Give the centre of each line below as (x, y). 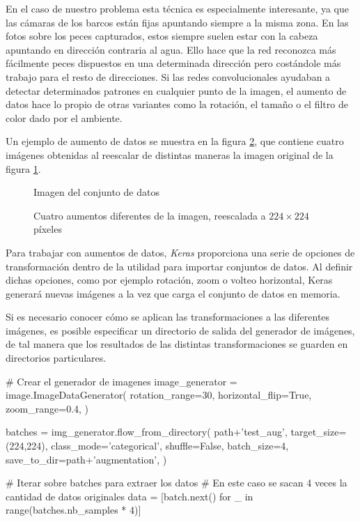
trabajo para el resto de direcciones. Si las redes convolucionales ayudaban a (168, 76)
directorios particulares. (56, 358)
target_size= (319, 432)
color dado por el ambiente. (64, 117)
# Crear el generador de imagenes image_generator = (122, 381)
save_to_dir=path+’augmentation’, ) (86, 459)
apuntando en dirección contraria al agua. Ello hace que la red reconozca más (171, 49)
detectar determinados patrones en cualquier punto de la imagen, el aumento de (176, 90)
